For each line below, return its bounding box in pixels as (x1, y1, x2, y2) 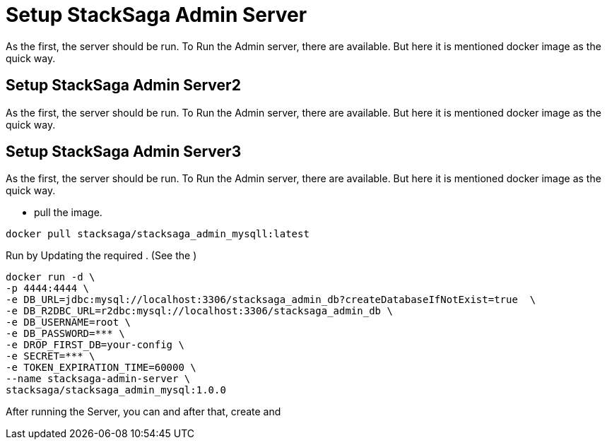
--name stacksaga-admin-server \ (6, 373, 191, 385)
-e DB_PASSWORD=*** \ (6, 328, 125, 340)
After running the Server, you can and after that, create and (6, 405, 281, 418)
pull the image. (34, 206, 102, 219)
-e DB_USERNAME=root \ (6, 316, 131, 328)
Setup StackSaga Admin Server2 (6, 76, 241, 95)
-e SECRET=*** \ (6, 350, 95, 362)
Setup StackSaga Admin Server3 (6, 143, 242, 161)
